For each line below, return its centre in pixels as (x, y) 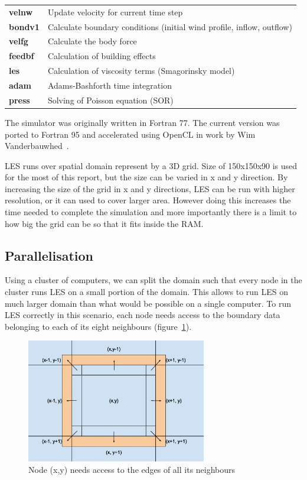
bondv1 (24, 26)
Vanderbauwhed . (37, 146)
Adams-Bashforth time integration (110, 85)
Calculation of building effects (102, 56)
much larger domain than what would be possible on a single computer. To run (148, 303)
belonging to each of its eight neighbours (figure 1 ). (98, 326)
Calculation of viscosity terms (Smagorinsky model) (141, 71)
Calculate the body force (92, 41)
